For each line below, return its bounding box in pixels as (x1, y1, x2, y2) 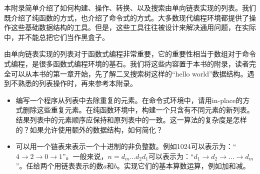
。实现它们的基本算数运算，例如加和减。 (116, 160, 250, 171)
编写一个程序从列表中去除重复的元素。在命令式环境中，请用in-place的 (15, 94, 243, 105)
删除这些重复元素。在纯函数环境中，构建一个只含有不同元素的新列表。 (22, 104, 254, 115)
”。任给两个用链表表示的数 (15, 160, 103, 171)
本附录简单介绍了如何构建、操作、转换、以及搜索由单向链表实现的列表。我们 (4, 2, 256, 12)
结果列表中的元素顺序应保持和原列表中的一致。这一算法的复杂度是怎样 (15, 114, 247, 124)
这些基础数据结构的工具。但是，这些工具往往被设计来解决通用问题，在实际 (10, 22, 256, 32)
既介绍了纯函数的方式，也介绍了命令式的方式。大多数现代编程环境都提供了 (4, 12, 249, 22)
